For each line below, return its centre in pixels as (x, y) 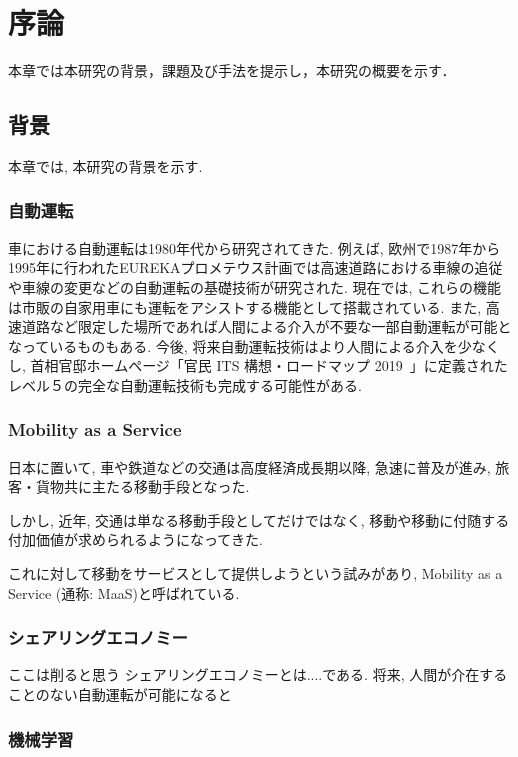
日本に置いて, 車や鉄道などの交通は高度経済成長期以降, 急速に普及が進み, (249, 466)
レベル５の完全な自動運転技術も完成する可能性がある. (185, 384)
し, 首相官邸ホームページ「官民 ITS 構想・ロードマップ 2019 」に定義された (258, 365)
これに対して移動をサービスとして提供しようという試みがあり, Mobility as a (255, 573)
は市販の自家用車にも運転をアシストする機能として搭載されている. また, (245, 306)
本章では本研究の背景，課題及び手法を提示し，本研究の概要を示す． (232, 70)
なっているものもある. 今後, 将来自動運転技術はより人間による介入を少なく (254, 345)
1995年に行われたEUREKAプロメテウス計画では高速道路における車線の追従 (255, 267)
